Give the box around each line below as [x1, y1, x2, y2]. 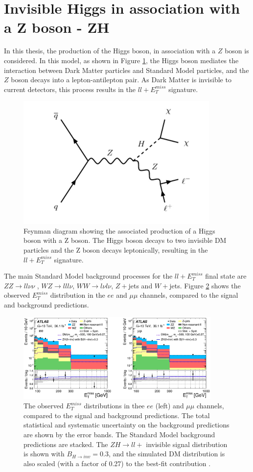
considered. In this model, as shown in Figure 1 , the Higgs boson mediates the [4, 55, 239, 65]
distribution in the [50, 290, 105, 300]
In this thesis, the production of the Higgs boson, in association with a [4, 46, 216, 56]
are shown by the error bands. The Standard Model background [23, 429, 215, 440]
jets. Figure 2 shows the [169, 280, 241, 290]
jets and [128, 280, 153, 290]
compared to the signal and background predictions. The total [23, 410, 210, 420]
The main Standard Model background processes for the [4, 271, 173, 281]
